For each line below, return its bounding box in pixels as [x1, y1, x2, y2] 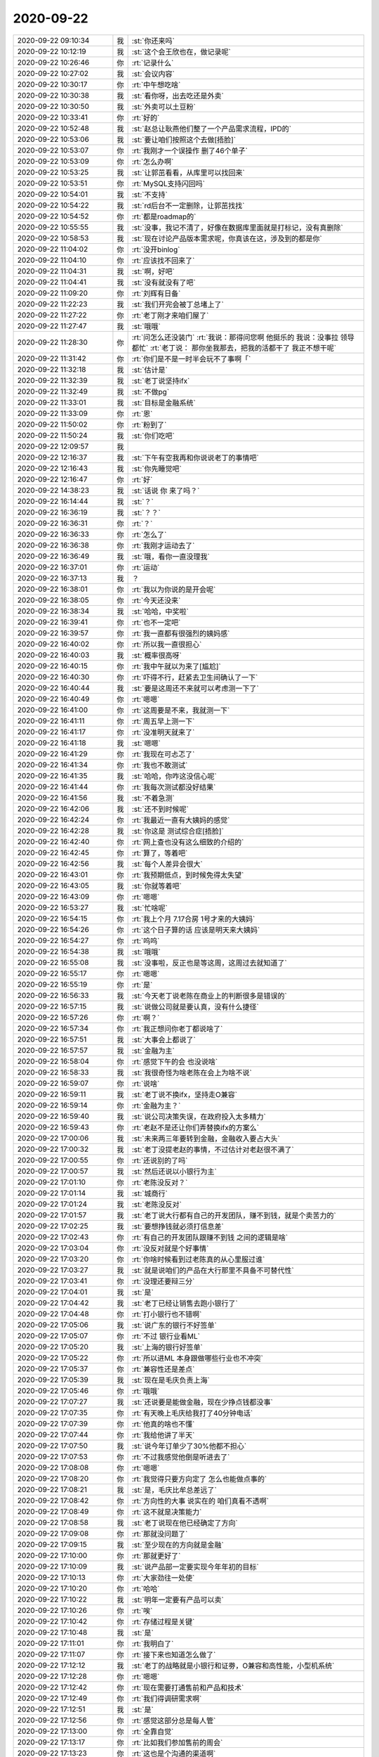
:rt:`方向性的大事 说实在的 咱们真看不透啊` [131, 1496, 270, 1505]
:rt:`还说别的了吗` [131, 1155, 188, 1165]
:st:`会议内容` [131, 69, 175, 79]
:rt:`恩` [131, 408, 153, 418]
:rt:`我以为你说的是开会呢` [131, 584, 216, 594]
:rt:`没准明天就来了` [131, 727, 195, 737]
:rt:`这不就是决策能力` [131, 1507, 202, 1517]
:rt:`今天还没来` [131, 595, 181, 605]
